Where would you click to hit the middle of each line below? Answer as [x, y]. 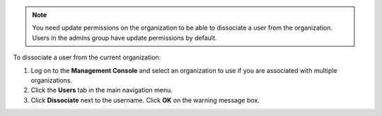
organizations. [52, 80]
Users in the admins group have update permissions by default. [125, 37]
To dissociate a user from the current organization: [87, 57]
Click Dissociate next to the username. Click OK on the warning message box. [145, 100]
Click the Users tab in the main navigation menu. [102, 90]
